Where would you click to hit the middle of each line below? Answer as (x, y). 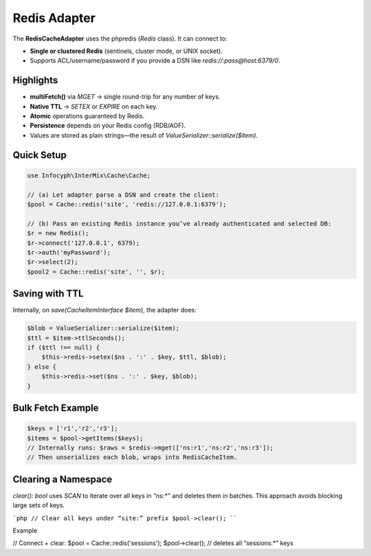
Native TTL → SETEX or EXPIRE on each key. (94, 106)
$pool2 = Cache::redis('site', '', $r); (96, 271)
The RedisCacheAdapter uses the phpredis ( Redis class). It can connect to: (120, 39)
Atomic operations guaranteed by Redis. (87, 116)
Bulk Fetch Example (56, 408)
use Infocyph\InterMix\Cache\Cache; (89, 175)
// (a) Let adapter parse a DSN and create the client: (123, 195)
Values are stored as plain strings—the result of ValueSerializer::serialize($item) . (144, 135)
